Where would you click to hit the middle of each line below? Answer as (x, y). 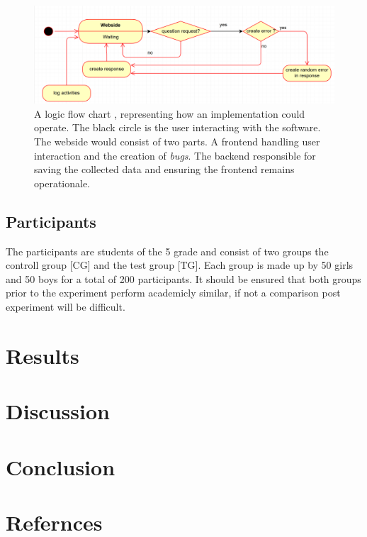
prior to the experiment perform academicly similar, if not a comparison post (173, 293)
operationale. (62, 183)
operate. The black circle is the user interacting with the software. (177, 127)
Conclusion (61, 466)
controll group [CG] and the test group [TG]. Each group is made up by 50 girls (180, 265)
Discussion (58, 411)
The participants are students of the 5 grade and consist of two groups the (167, 251)
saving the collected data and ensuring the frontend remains (164, 169)
